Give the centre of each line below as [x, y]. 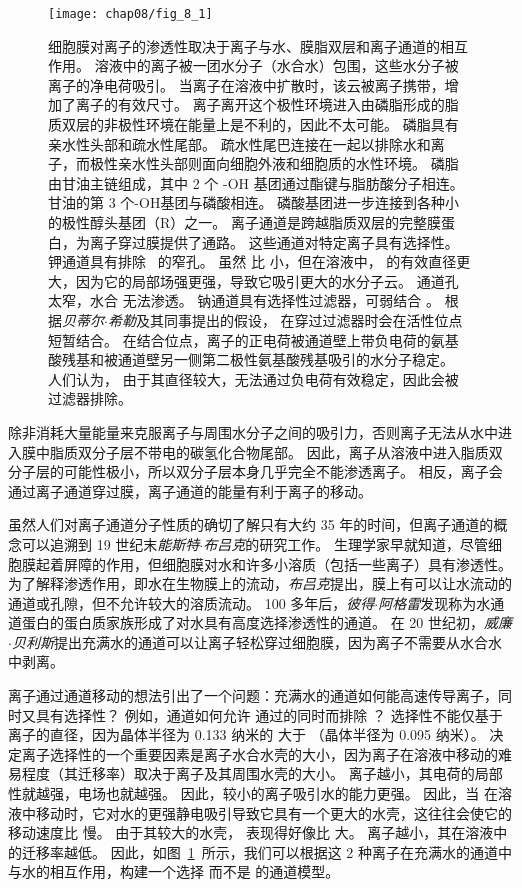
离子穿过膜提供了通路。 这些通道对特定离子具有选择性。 [274, 241]
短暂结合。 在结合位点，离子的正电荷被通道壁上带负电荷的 [239, 339]
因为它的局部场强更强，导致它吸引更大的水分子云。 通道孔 [267, 280]
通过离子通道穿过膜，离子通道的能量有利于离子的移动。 [190, 490]
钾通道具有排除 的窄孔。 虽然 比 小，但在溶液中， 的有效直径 [252, 261]
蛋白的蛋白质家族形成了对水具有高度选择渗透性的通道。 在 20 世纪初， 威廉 [266, 622]
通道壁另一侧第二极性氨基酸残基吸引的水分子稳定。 [285, 359]
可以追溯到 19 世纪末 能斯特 [110, 543]
